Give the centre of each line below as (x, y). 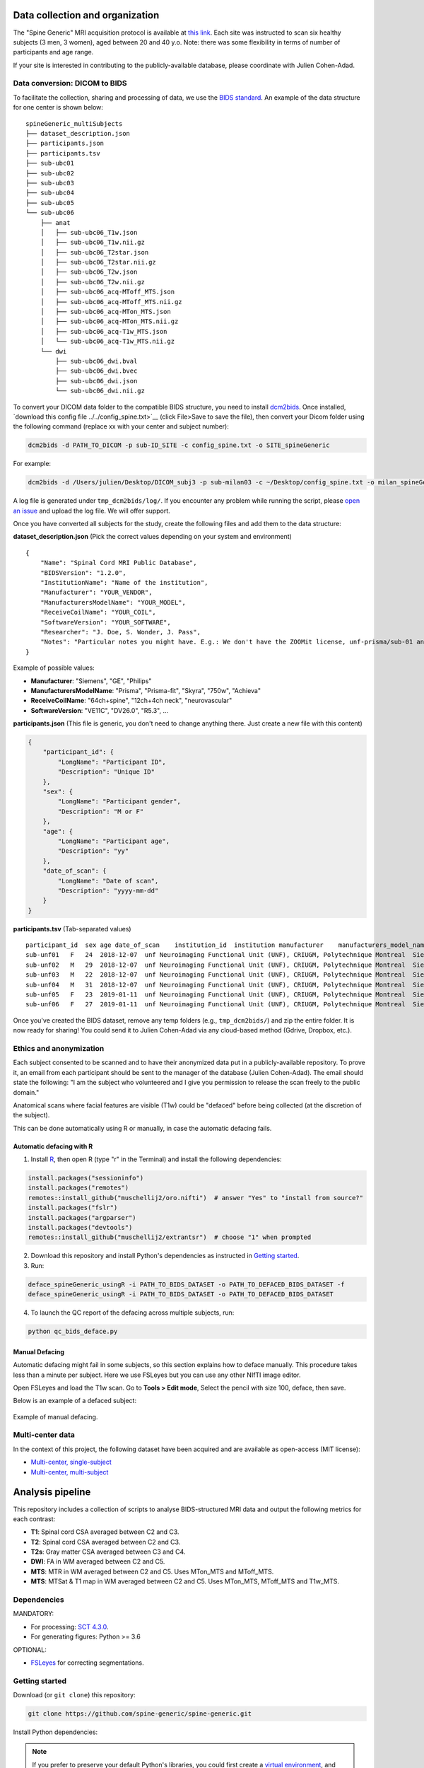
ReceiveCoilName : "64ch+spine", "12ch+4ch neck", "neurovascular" (131, 701)
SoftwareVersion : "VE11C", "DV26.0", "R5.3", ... (100, 710)
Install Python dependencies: (55, 1732)
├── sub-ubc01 (50, 163)
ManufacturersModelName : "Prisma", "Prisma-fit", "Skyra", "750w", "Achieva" (146, 690)
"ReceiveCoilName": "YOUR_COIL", (98, 612)
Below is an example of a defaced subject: (75, 1401)
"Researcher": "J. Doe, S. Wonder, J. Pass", (120, 632)
